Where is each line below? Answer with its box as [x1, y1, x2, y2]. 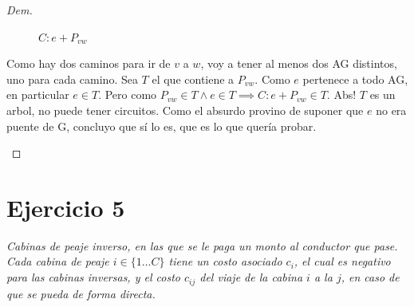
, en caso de [341, 269, 400, 285]
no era [376, 101, 407, 118]
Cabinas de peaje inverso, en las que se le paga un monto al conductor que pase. [6, 237, 398, 254]
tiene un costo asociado [168, 253, 282, 270]
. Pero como [98, 86, 157, 103]
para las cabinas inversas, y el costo [6, 269, 180, 285]
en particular [6, 86, 69, 103]
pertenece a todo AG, [302, 70, 408, 87]
